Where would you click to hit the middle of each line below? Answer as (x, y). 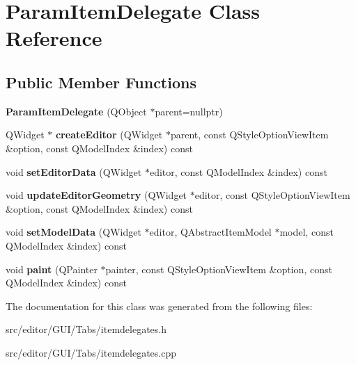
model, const (307, 232)
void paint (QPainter (52, 269)
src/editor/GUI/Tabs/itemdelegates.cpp (91, 352)
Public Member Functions (101, 82)
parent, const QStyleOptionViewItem (249, 135)
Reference (54, 38)
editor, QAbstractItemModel (210, 232)
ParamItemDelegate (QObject (76, 111)
